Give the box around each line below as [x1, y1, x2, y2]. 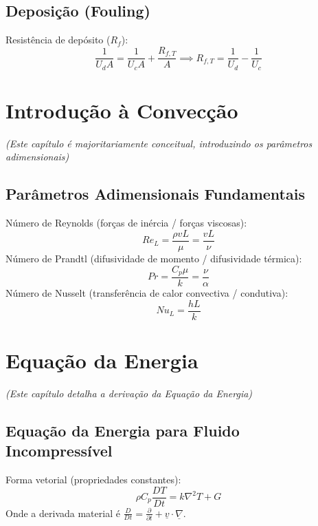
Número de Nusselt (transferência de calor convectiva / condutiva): [5, 285, 288, 299]
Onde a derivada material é [5, 505, 120, 520]
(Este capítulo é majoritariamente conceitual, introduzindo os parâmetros [5, 136, 313, 150]
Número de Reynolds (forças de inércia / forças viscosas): [5, 215, 247, 230]
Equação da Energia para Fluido [5, 419, 240, 441]
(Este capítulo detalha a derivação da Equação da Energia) [5, 386, 253, 400]
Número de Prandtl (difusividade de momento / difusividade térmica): [5, 251, 302, 265]
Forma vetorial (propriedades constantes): [5, 472, 181, 486]
